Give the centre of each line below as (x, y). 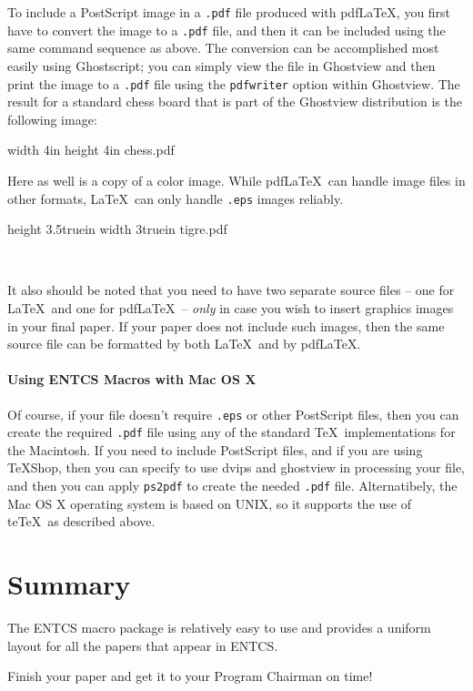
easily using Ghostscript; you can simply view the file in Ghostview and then (221, 65)
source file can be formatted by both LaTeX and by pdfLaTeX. (184, 344)
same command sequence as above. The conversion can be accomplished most (223, 48)
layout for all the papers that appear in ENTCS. (143, 645)
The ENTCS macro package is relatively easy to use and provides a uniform (219, 628)
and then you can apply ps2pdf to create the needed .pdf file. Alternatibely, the (232, 486)
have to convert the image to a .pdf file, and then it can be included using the (226, 30)
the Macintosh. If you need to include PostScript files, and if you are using (215, 449)
